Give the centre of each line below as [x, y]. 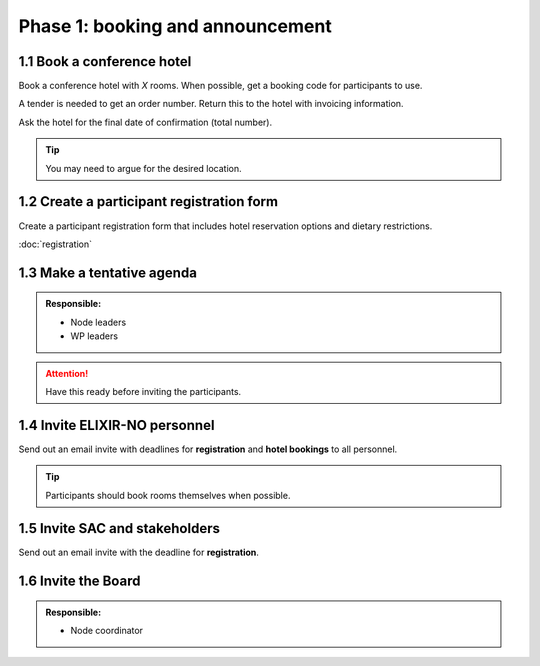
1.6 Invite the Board [79, 581]
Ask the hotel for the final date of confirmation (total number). [145, 122]
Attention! [67, 373]
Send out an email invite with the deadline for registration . [139, 552]
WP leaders [94, 336]
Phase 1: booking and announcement [175, 26]
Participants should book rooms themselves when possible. [168, 495]
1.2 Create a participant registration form [148, 201]
